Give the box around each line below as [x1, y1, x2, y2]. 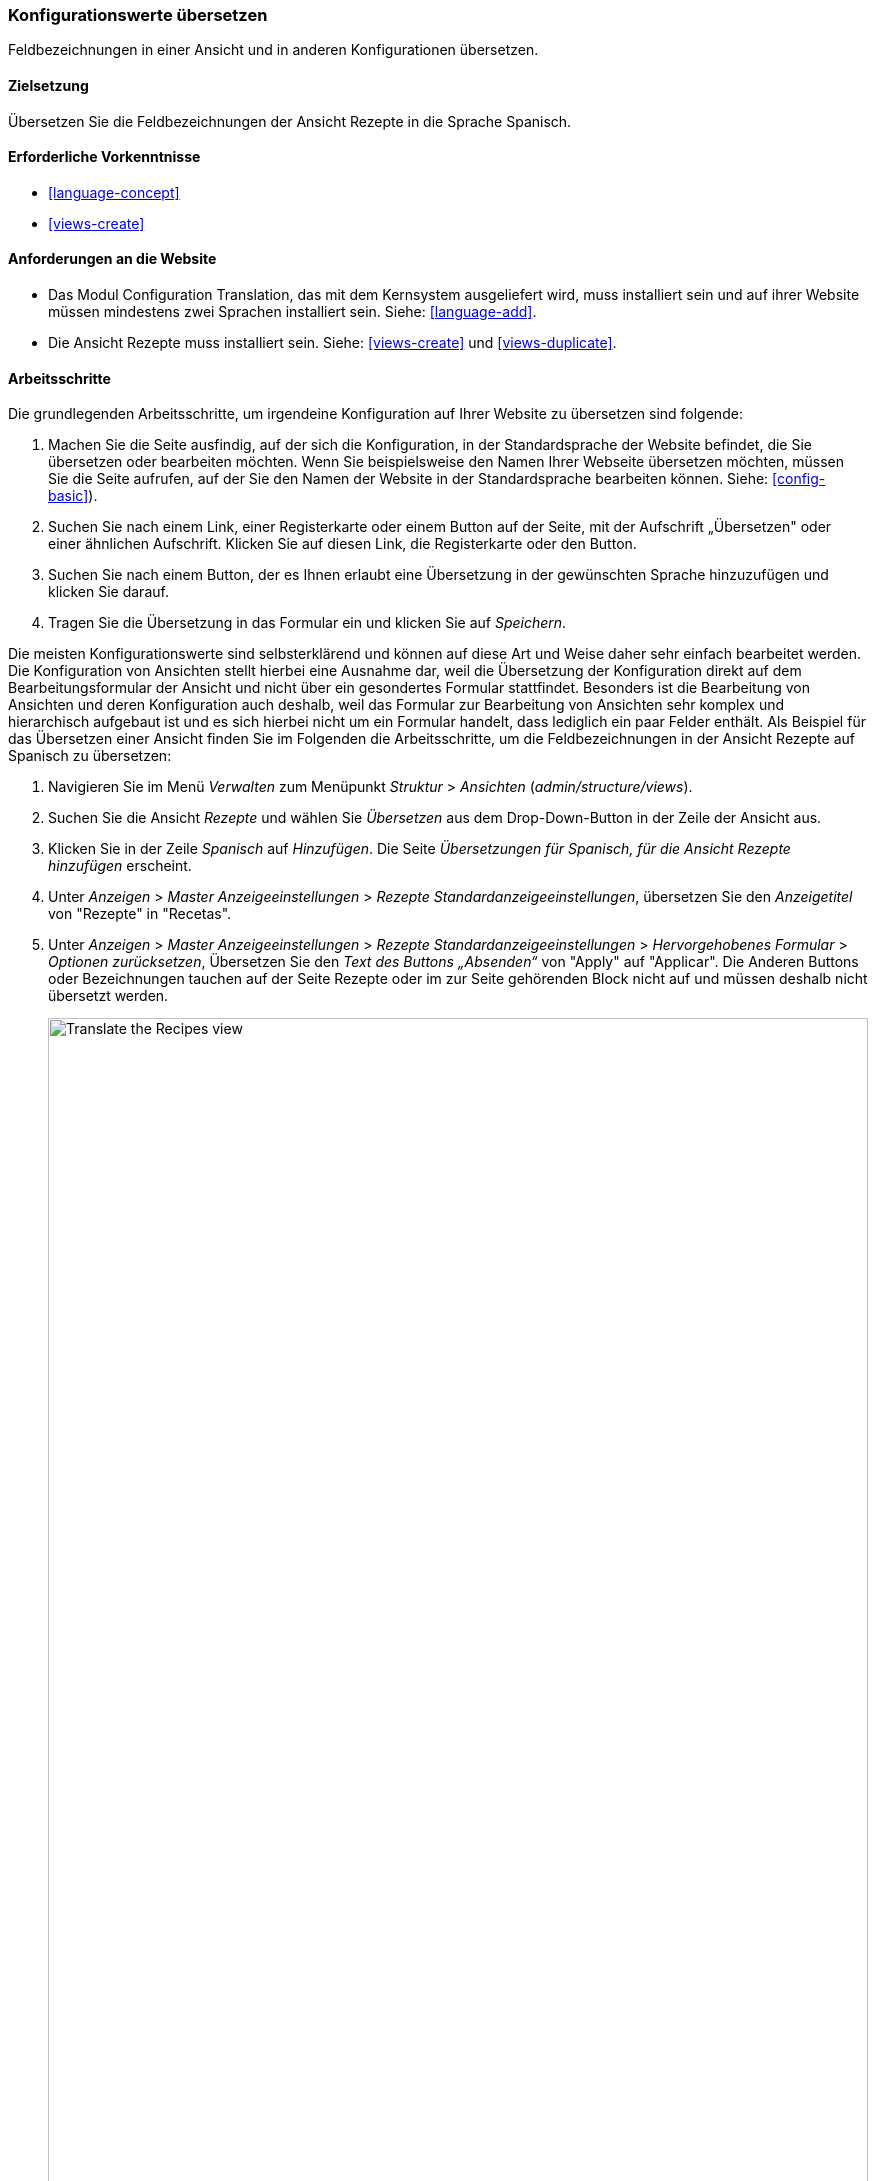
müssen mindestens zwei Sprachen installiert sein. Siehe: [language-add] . [48, 303, 537, 321]
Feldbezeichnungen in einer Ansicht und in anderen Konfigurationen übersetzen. [8, 41, 539, 59]
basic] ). [48, 487, 98, 505]
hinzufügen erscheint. [48, 857, 192, 875]
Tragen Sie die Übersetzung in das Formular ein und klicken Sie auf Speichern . [48, 614, 567, 632]
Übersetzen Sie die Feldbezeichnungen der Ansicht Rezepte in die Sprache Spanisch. [8, 112, 572, 130]
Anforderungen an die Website [8, 250, 217, 268]
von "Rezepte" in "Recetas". [48, 905, 232, 923]
